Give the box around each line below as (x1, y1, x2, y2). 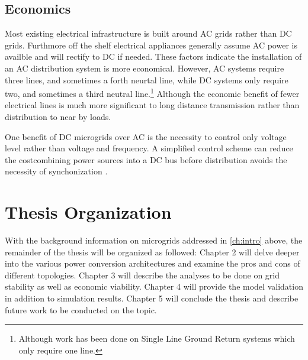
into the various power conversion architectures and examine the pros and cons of (5, 257, 300, 270)
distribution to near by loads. (5, 111, 111, 123)
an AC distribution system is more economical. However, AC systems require (5, 61, 284, 74)
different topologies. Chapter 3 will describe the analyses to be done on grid (5, 268, 280, 281)
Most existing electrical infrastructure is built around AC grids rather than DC (5, 27, 292, 40)
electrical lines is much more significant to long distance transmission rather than (5, 99, 300, 111)
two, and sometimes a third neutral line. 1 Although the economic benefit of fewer (5, 86, 300, 99)
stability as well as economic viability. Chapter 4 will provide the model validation (5, 280, 303, 293)
